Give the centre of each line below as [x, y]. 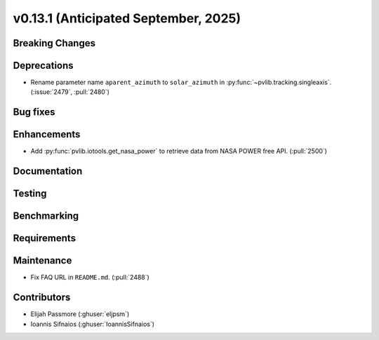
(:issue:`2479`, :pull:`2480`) [70, 92]
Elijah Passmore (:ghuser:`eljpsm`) [80, 314]
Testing [30, 194]
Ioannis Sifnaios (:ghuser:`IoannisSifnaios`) [92, 324]
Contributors [42, 298]
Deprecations [43, 66]
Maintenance [42, 260]
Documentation [48, 171]
